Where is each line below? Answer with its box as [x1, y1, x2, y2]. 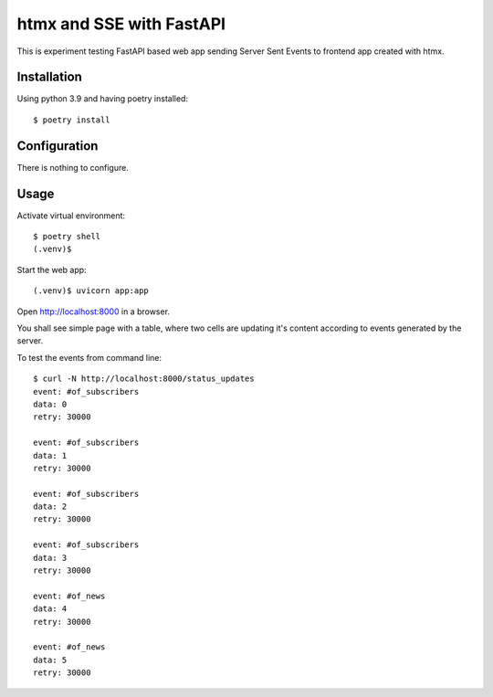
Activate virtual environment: [16, 210, 126, 221]
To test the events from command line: [16, 352, 163, 363]
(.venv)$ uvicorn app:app [33, 286, 150, 296]
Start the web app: [16, 264, 87, 275]
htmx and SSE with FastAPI [16, 14, 226, 34]
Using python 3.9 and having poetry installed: [16, 93, 189, 104]
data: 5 [33, 654, 68, 665]
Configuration [16, 138, 99, 153]
